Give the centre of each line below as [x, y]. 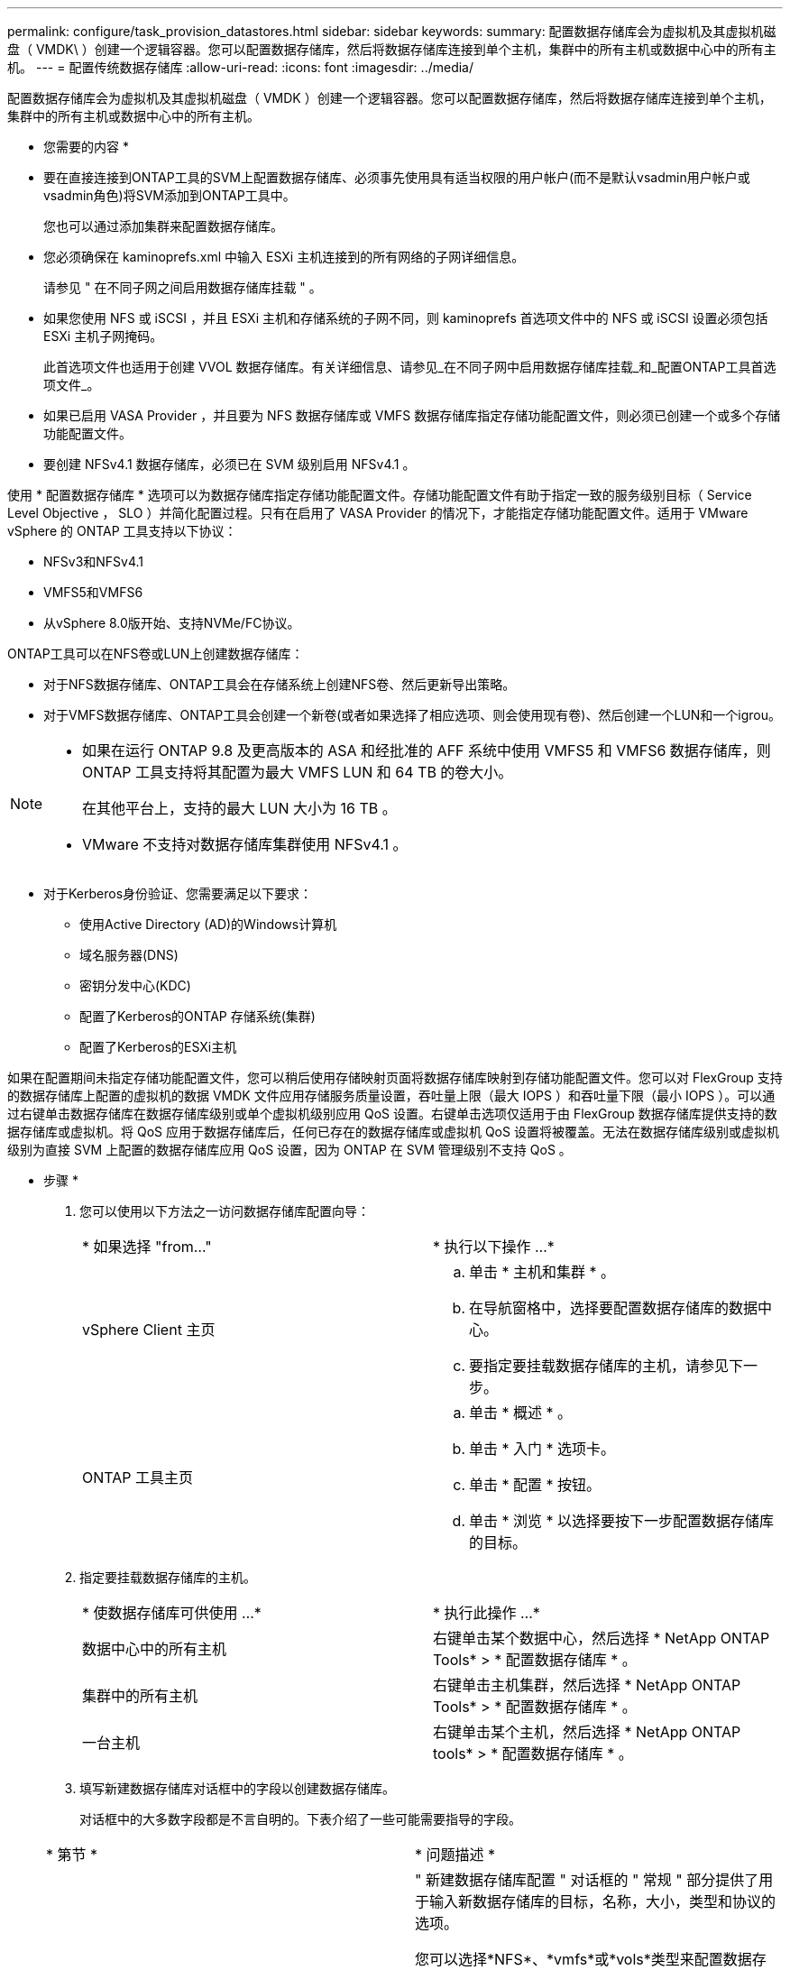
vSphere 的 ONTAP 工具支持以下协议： [122, 531]
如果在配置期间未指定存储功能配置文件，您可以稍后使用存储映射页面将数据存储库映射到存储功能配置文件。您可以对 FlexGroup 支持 [395, 1077]
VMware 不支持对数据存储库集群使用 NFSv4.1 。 [245, 844]
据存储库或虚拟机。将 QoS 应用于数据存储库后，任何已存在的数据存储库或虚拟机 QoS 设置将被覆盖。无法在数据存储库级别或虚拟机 [393, 1132]
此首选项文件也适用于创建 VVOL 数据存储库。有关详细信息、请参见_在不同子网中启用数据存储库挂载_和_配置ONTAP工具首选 [410, 367]
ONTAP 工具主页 [138, 1477]
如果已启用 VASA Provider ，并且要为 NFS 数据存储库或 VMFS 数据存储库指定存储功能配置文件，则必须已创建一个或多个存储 [412, 415]
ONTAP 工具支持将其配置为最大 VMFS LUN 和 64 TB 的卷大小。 [298, 772]
